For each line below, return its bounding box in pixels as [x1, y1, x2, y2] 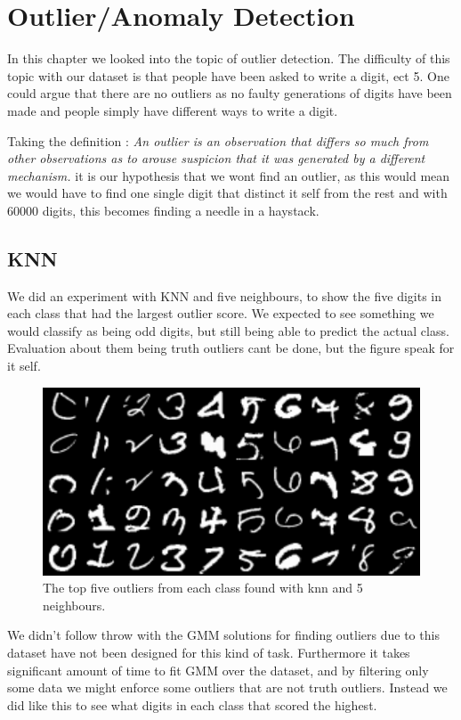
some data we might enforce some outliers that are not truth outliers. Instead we [7, 678, 448, 697]
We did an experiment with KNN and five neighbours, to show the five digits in [7, 286, 441, 305]
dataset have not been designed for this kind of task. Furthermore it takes [7, 643, 410, 662]
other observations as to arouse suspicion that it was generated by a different [7, 149, 425, 168]
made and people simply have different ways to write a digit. [7, 101, 338, 119]
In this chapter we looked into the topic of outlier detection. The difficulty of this [7, 49, 450, 68]
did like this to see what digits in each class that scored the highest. [7, 695, 377, 714]
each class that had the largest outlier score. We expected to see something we [7, 304, 434, 323]
